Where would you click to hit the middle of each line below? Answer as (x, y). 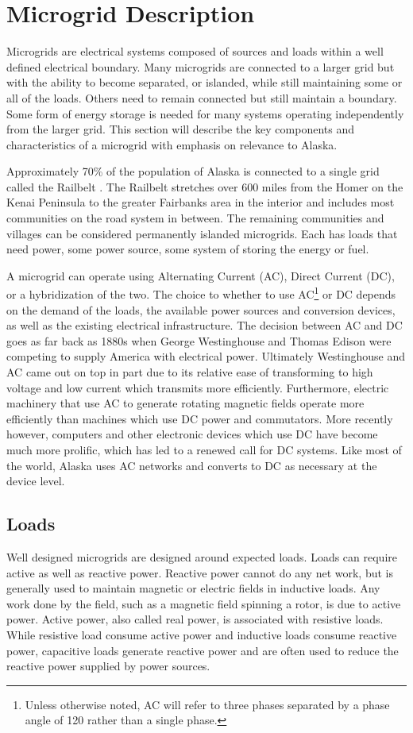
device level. (36, 481)
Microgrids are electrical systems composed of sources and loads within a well (195, 51)
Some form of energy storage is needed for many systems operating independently (205, 113)
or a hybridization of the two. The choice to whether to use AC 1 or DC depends (201, 293)
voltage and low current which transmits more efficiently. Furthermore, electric (198, 387)
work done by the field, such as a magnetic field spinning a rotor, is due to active (204, 603)
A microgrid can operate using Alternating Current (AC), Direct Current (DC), (201, 275)
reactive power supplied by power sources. (108, 666)
